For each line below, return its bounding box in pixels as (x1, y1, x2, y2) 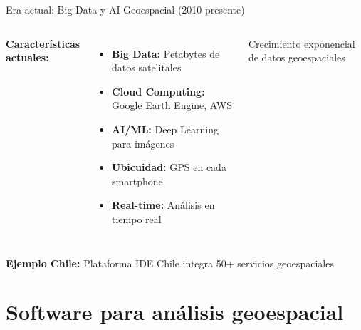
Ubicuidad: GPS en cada (112, 160, 226, 175)
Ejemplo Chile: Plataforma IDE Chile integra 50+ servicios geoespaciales (6, 255, 334, 270)
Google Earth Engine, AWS (112, 98, 232, 113)
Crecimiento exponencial (248, 36, 355, 51)
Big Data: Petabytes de (112, 46, 220, 61)
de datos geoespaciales (248, 50, 345, 65)
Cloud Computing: (112, 83, 205, 98)
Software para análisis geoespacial (6, 297, 344, 326)
